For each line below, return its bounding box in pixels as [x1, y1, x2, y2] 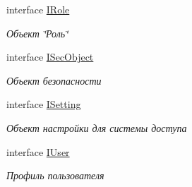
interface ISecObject [6, 49, 94, 64]
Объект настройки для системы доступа [6, 120, 187, 135]
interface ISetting [6, 97, 81, 111]
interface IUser [6, 144, 70, 159]
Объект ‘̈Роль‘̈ [6, 25, 68, 40]
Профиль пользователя [6, 168, 104, 183]
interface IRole [6, 2, 70, 16]
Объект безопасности [6, 73, 102, 88]
